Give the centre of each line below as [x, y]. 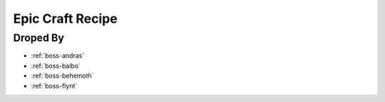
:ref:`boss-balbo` [56, 66]
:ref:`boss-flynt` [54, 86]
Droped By [38, 38]
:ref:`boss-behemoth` [62, 76]
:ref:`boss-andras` [58, 56]
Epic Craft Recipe [65, 19]
